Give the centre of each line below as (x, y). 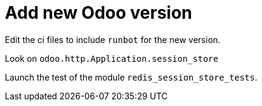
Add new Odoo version (99, 13)
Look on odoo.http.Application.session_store (112, 58)
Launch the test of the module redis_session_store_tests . (131, 77)
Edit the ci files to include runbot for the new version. (113, 39)
